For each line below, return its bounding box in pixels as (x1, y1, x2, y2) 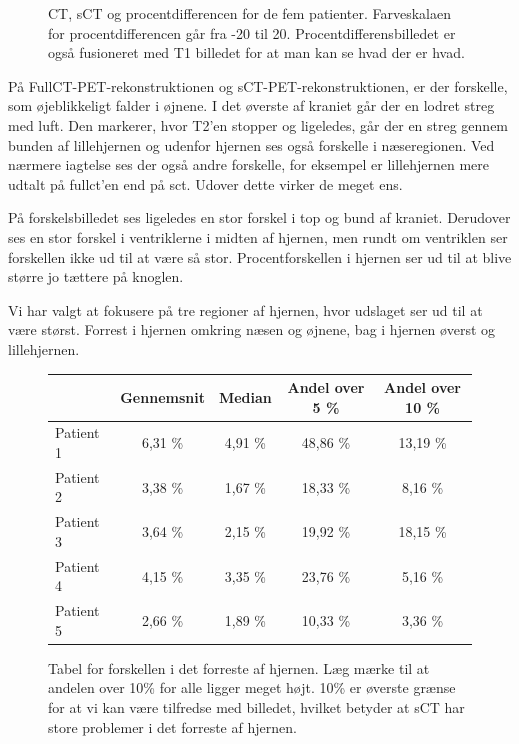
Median (218, 386, 272, 407)
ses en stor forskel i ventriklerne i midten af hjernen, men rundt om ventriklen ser (8, 226, 508, 247)
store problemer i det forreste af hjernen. (48, 716, 297, 737)
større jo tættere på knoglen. (8, 266, 184, 287)
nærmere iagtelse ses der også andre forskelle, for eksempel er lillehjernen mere (8, 154, 490, 175)
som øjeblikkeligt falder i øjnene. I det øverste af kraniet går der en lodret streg (8, 95, 495, 116)
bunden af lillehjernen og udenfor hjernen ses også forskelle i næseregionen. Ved (8, 134, 495, 155)
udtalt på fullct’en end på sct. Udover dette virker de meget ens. (8, 173, 403, 194)
